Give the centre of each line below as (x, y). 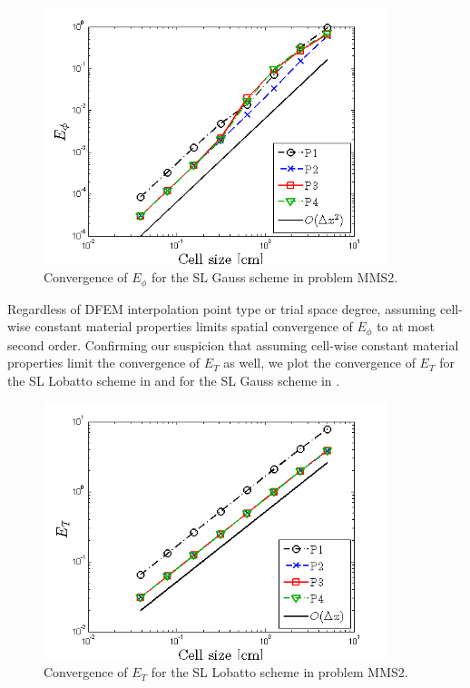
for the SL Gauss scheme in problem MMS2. (274, 277)
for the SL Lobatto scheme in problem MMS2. (279, 672)
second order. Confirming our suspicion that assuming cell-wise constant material (233, 344)
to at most (406, 326)
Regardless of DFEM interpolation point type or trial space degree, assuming (222, 308)
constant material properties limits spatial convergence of (194, 326)
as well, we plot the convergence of (319, 363)
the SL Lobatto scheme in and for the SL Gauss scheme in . (174, 380)
